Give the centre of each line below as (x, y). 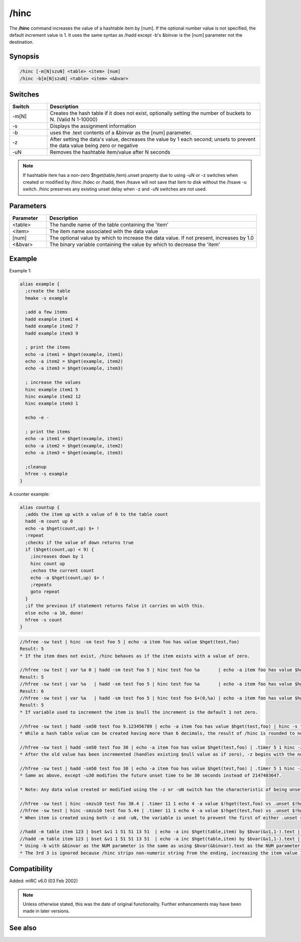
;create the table (48, 291)
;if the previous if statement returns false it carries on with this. (115, 606)
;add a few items (46, 312)
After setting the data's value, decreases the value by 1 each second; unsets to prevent (153, 139)
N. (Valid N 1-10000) (74, 120)
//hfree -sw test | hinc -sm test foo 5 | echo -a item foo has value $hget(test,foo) (130, 642)
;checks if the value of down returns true (80, 542)
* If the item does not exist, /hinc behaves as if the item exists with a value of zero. (135, 656)
